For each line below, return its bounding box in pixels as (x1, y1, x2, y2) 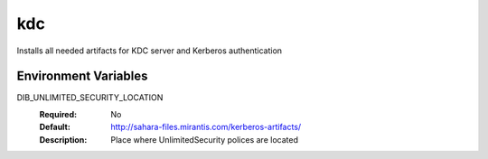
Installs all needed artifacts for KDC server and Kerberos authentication (16, 45, 283, 56)
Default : (39, 122, 71, 133)
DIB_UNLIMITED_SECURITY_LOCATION (16, 92, 164, 103)
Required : (39, 108, 77, 119)
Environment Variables (16, 69, 148, 84)
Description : (39, 134, 88, 145)
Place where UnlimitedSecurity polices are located (110, 134, 298, 145)
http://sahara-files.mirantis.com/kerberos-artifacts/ (110, 122, 302, 133)
